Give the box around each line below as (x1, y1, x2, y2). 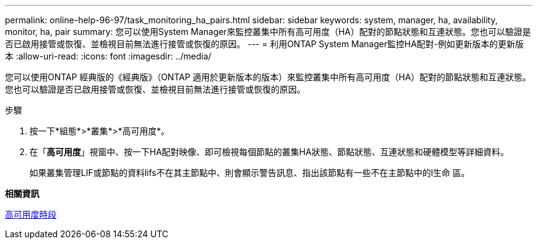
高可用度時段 (5, 209, 56, 219)
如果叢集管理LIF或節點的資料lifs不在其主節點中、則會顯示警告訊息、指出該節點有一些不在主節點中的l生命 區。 (29, 167, 470, 178)
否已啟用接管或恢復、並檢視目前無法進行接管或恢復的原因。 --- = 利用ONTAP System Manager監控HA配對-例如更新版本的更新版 (5, 39, 524, 49)
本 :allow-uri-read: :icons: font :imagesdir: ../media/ (5, 51, 211, 61)
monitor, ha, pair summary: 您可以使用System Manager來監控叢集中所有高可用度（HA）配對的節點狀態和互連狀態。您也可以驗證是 (5, 26, 531, 37)
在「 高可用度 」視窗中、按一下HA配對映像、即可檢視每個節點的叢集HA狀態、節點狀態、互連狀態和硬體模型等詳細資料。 (29, 147, 509, 157)
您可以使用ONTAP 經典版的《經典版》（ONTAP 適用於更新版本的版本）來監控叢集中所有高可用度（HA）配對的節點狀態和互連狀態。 (5, 72, 531, 82)
